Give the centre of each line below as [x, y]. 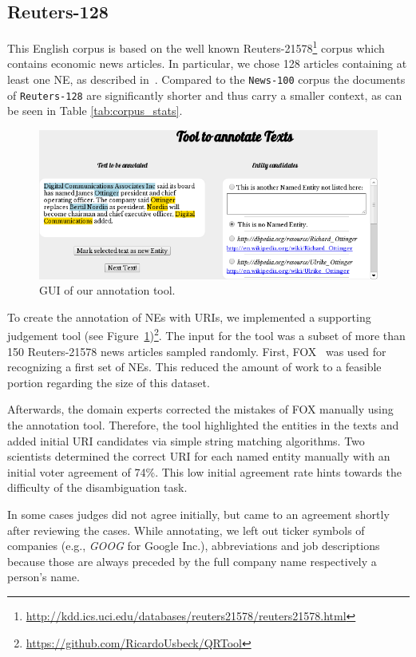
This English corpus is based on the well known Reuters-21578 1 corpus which [196, 47]
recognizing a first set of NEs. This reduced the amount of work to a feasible [194, 367]
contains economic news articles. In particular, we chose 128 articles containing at [207, 63]
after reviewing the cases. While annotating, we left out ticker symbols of [186, 530]
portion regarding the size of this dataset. [109, 382]
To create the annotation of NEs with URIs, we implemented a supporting [189, 317]
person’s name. [44, 577]
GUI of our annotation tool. [107, 290]
